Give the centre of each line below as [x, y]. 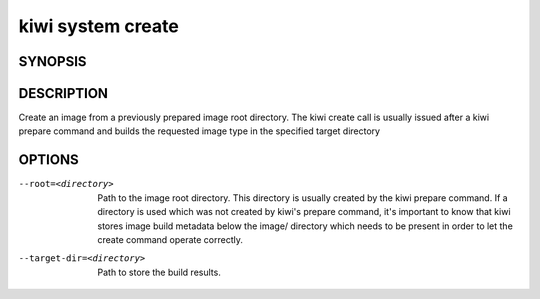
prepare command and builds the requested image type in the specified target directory [199, 131]
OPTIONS [48, 160]
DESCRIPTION [63, 93]
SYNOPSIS [52, 61]
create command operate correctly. [170, 239]
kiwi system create [98, 26]
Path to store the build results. [159, 272]
